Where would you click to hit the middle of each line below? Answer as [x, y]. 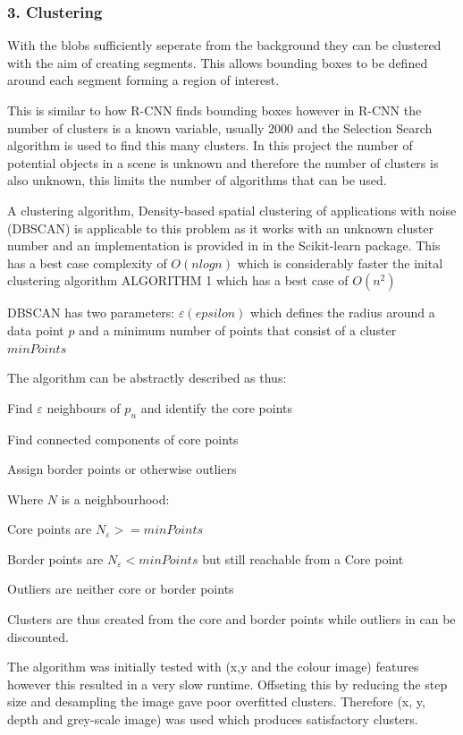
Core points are [50, 529]
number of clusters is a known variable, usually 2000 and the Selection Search [220, 127]
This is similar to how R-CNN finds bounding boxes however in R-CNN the [215, 110]
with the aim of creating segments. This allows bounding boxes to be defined [218, 62]
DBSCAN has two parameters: [91, 313]
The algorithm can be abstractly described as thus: [147, 378]
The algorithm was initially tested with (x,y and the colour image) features [213, 667]
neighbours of [84, 407]
